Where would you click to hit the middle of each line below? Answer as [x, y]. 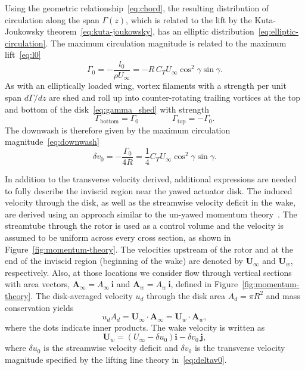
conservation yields [39, 307]
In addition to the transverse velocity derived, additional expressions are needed [151, 178]
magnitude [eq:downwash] [52, 142]
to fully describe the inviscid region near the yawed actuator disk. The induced [149, 190]
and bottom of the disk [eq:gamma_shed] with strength [107, 109]
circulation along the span [52, 19]
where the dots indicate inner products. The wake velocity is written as [135, 327]
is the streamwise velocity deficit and [111, 348]
